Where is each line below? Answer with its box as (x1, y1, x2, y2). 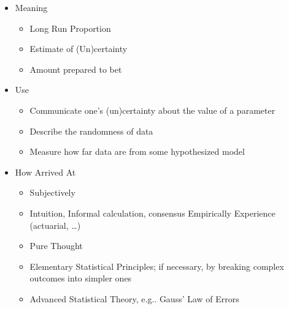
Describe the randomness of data (29, 124, 153, 137)
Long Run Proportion (29, 21, 111, 34)
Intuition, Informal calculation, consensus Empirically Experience (29, 206, 276, 219)
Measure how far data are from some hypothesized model (29, 145, 245, 158)
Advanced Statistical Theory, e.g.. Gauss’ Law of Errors (29, 292, 239, 305)
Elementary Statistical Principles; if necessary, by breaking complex (29, 259, 284, 272)
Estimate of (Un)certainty (29, 42, 128, 55)
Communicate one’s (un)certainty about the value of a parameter (29, 103, 276, 116)
